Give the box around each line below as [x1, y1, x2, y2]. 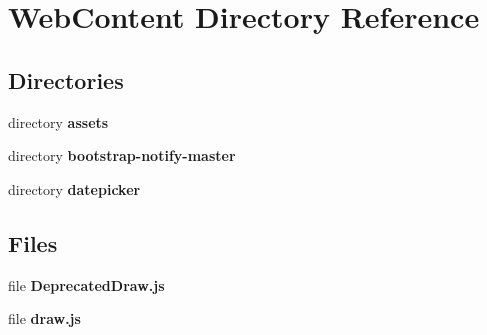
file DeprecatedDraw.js [8, 274, 165, 295]
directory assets [8, 111, 109, 132]
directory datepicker [8, 178, 141, 199]
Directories [8, 64, 124, 95]
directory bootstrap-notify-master [8, 145, 236, 166]
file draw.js [8, 308, 81, 329]
